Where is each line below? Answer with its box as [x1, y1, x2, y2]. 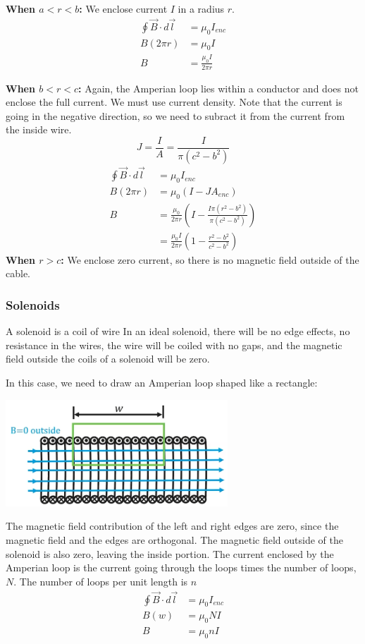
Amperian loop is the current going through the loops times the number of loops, [6, 560, 357, 575]
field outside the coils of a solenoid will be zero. [6, 351, 210, 366]
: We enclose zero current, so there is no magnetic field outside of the [61, 252, 359, 267]
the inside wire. [6, 122, 72, 137]
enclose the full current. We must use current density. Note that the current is [6, 95, 342, 109]
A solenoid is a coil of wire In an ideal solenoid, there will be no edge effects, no [6, 324, 350, 339]
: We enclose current [79, 1, 168, 16]
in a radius [178, 1, 225, 16]
